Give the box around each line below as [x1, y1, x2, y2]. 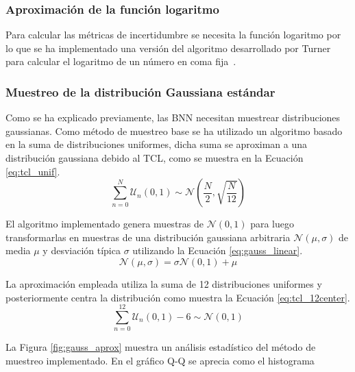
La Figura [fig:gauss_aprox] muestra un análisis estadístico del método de [5, 340, 316, 354]
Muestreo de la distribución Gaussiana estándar [5, 83, 276, 100]
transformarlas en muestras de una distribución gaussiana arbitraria [5, 230, 291, 244]
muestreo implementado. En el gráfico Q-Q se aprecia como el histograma [5, 353, 315, 367]
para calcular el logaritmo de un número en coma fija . [5, 54, 236, 69]
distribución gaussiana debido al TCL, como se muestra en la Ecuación [5, 151, 304, 164]
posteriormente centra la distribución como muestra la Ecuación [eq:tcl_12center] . [5, 290, 350, 304]
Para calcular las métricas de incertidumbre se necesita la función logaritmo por [5, 27, 341, 42]
